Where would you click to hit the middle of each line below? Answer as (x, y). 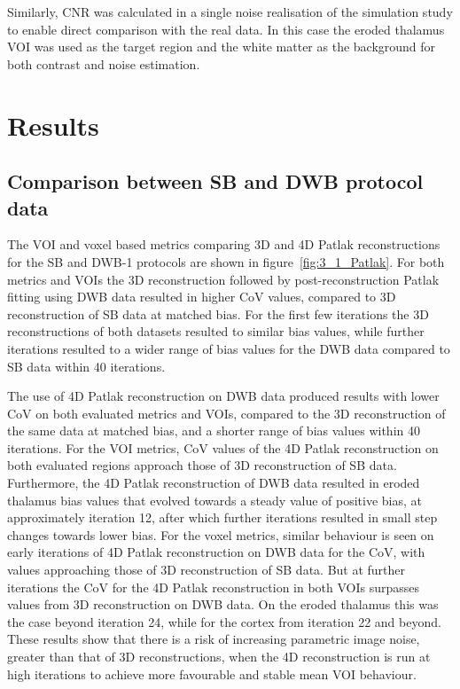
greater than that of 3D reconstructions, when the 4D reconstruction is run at (219, 656)
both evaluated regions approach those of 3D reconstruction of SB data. (202, 465)
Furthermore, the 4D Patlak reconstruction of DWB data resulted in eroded (214, 483)
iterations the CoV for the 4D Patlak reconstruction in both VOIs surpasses (214, 587)
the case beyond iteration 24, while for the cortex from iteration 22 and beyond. (224, 621)
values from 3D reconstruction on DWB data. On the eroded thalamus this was (223, 604)
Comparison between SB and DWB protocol (215, 181)
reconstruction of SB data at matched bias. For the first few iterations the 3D (218, 313)
